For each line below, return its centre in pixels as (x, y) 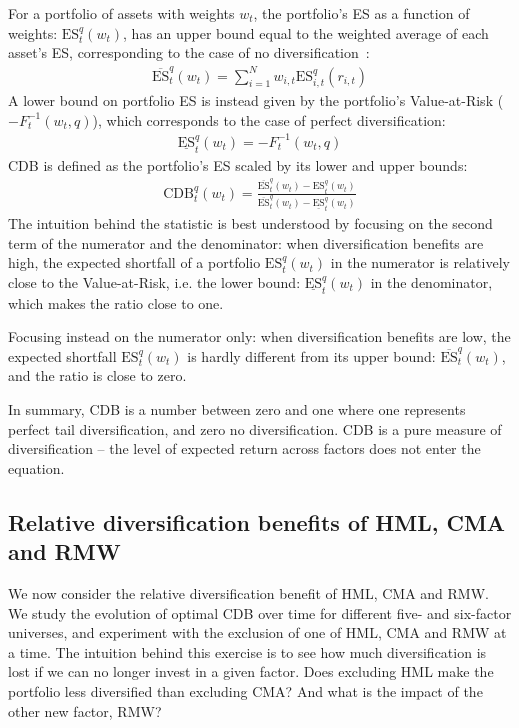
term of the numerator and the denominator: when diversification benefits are (246, 242)
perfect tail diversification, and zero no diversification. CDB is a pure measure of (255, 428)
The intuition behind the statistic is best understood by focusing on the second (250, 222)
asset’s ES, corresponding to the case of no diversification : (189, 52)
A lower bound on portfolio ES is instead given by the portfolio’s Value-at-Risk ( (256, 99)
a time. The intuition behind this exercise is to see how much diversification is (247, 651)
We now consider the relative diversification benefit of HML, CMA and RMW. (248, 593)
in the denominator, (431, 281)
